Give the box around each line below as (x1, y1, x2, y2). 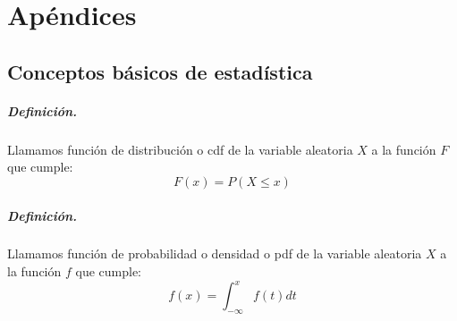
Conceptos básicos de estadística (7, 57, 313, 85)
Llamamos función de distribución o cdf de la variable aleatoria (7, 139, 353, 158)
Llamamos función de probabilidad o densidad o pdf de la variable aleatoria (7, 244, 422, 263)
